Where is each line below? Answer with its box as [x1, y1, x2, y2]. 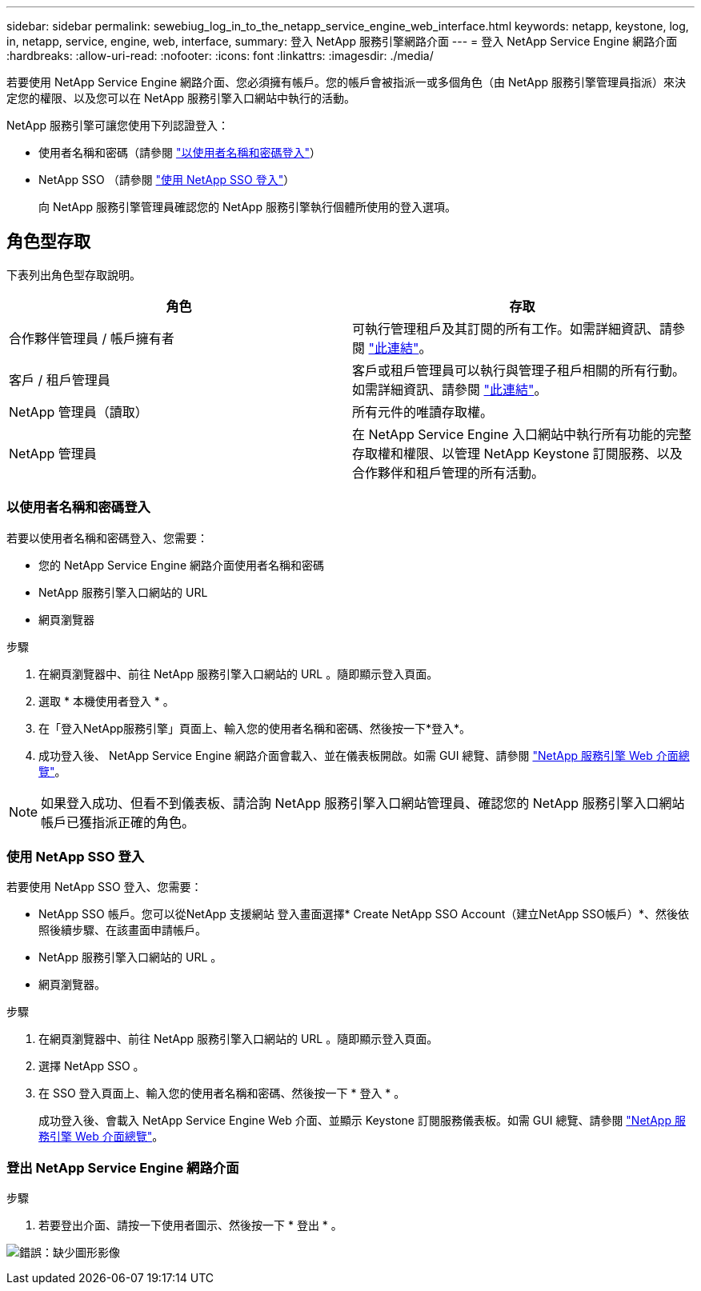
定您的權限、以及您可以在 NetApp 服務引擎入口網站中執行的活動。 [6, 91, 355, 105]
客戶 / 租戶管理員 [9, 371, 110, 388]
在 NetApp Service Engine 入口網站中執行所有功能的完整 [352, 426, 691, 442]
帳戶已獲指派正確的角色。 [41, 813, 195, 830]
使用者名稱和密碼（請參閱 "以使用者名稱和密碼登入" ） [38, 146, 321, 159]
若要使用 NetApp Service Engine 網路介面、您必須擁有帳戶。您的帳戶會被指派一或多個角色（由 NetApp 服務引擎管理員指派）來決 [6, 75, 686, 89]
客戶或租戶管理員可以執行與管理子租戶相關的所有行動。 [352, 362, 686, 378]
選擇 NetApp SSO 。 [38, 1059, 145, 1073]
